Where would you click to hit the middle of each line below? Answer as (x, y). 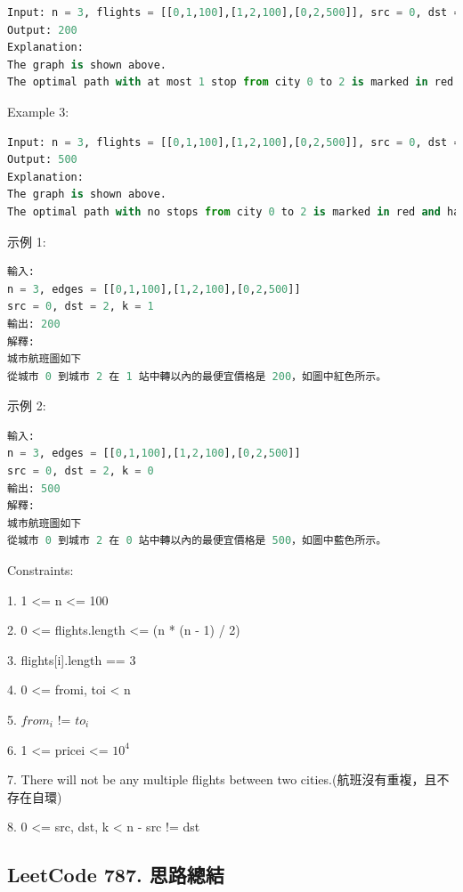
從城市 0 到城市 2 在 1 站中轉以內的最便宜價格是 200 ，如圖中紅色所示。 (197, 376)
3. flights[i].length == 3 (72, 659)
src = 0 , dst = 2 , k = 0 (81, 471)
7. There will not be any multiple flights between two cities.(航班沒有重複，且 (222, 779)
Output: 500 (42, 160)
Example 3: (38, 111)
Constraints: (41, 570)
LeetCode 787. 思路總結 (116, 875)
